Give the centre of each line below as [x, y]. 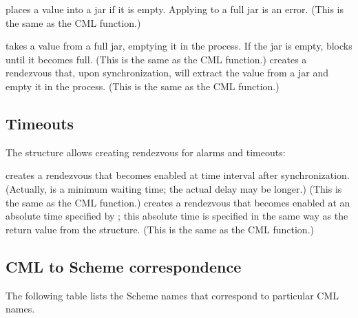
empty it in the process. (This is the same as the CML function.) [143, 86]
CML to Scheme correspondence [124, 266]
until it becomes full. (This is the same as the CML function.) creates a [156, 59]
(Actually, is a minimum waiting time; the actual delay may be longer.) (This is [174, 188]
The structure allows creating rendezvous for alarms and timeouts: [146, 152]
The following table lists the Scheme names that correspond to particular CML [172, 295]
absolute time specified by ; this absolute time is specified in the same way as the [177, 216]
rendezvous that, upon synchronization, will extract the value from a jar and [167, 73]
